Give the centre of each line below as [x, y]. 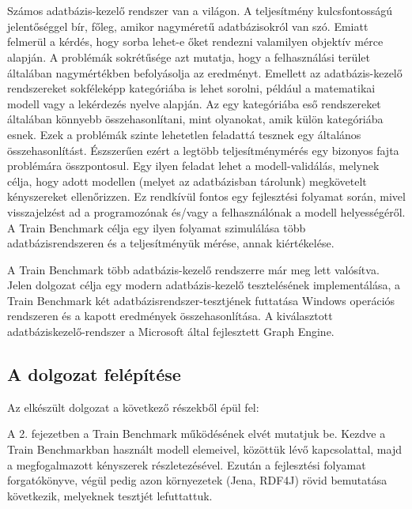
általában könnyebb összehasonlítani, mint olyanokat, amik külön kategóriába [195, 119]
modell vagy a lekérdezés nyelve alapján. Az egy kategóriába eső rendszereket [194, 103]
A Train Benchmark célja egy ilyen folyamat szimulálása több [157, 227]
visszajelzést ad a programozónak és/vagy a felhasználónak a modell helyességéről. [206, 211]
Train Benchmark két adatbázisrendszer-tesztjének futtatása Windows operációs [201, 300]
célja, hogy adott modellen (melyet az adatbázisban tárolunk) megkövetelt [187, 181]
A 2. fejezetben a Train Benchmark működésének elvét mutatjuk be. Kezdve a [197, 434]
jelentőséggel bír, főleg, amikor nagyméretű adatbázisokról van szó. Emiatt [188, 26]
